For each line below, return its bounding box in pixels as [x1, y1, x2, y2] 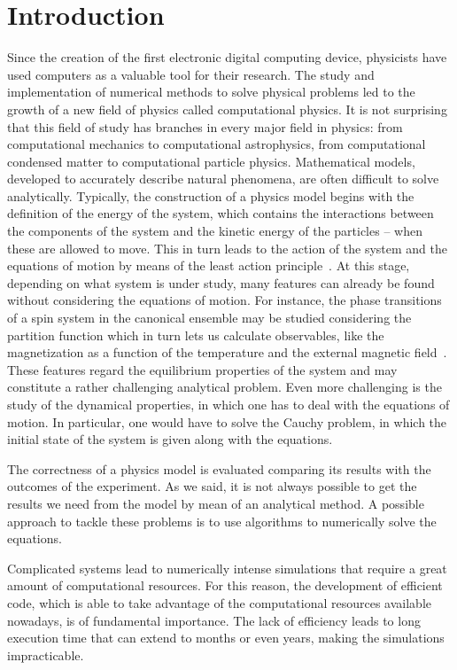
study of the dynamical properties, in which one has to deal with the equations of [7, 395, 450, 413]
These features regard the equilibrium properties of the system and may [7, 360, 398, 378]
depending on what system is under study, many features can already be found [7, 273, 435, 292]
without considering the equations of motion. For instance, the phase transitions [7, 291, 442, 309]
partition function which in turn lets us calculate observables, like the [7, 325, 384, 344]
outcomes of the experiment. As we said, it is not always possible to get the [7, 477, 417, 495]
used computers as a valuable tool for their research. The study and [7, 65, 375, 83]
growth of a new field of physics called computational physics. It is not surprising [7, 99, 447, 118]
